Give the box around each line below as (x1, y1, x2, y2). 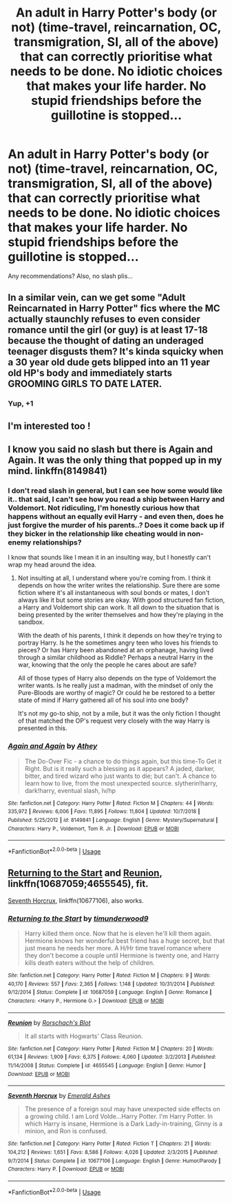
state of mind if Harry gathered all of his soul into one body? (17, 696, 189, 705)
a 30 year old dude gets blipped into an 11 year (8, 357, 211, 369)
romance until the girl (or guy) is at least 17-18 (8, 324, 209, 336)
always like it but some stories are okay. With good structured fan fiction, (17, 596, 225, 605)
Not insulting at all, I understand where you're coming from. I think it (17, 574, 211, 583)
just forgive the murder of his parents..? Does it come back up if (8, 520, 225, 529)
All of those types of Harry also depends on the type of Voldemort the (17, 674, 217, 683)
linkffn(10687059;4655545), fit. (8, 878, 149, 890)
